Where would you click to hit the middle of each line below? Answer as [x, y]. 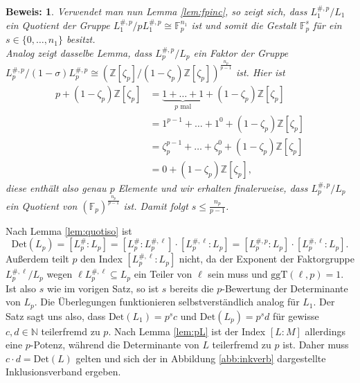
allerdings [325, 331]
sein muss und [238, 274]
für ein [327, 25]
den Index [101, 259]
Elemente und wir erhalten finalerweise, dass [213, 187]
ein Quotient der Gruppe [58, 25]
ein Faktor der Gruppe [241, 52]
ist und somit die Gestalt [244, 25]
